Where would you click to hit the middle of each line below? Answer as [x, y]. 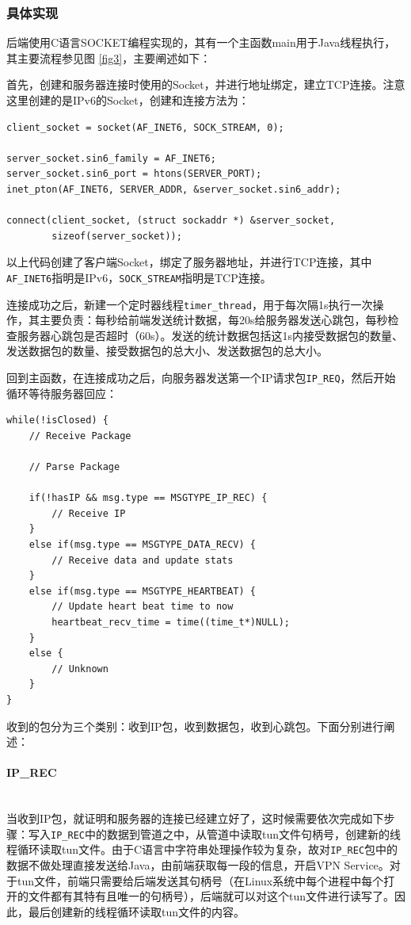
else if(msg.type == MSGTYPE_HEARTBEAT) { [142, 591]
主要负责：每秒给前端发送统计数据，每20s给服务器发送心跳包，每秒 [213, 320]
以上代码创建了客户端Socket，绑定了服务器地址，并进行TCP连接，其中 [189, 262]
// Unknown [80, 669]
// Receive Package [80, 436]
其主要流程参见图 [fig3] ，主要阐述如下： [109, 57]
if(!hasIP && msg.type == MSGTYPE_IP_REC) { [148, 498]
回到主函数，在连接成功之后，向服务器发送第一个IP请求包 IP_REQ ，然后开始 [201, 378]
